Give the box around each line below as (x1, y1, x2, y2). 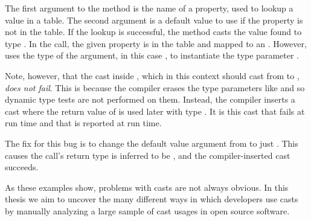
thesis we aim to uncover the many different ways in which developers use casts (5, 193, 298, 205)
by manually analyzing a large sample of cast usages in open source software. (5, 204, 290, 217)
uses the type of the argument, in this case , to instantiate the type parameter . (5, 49, 299, 62)
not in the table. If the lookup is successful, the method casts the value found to (5, 25, 302, 38)
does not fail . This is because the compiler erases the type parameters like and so (5, 81, 305, 94)
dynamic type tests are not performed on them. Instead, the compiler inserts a (5, 93, 295, 106)
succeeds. (5, 161, 39, 173)
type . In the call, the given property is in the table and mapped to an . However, (5, 37, 307, 50)
